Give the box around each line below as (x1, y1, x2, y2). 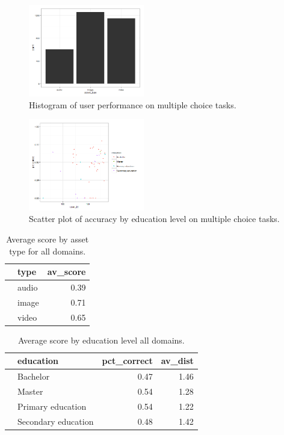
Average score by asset (6, 232, 89, 245)
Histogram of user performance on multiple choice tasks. (29, 98, 236, 111)
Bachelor (17, 370, 50, 383)
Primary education (17, 400, 87, 412)
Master (17, 385, 43, 398)
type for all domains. (9, 244, 86, 257)
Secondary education (17, 415, 94, 427)
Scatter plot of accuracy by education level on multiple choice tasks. (29, 212, 280, 225)
